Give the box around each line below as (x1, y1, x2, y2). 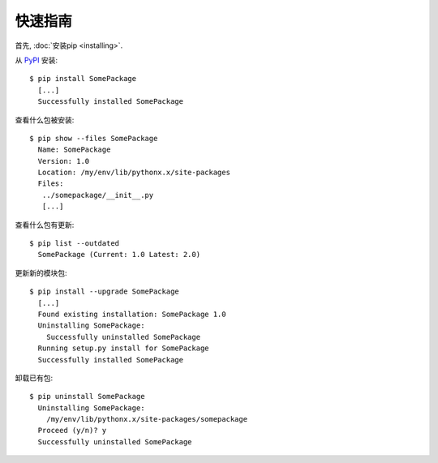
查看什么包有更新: (15, 220, 75, 229)
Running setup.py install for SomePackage (37, 344, 210, 353)
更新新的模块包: (15, 268, 68, 277)
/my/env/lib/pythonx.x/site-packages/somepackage (45, 414, 247, 424)
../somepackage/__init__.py (41, 191, 154, 199)
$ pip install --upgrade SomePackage (29, 287, 180, 296)
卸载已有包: (15, 373, 54, 383)
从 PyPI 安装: (15, 55, 58, 65)
